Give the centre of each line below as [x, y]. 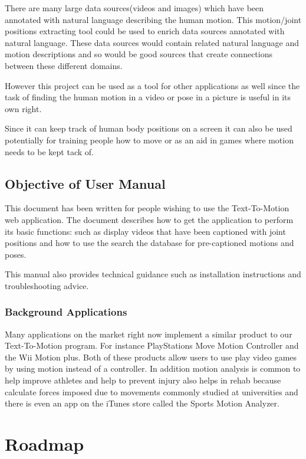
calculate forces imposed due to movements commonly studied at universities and [152, 391]
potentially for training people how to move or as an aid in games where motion [149, 140]
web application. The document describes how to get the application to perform [149, 219]
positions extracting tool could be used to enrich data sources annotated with [145, 31]
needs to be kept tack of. [49, 151]
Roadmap [45, 444]
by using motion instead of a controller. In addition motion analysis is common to [153, 368]
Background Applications [66, 312]
